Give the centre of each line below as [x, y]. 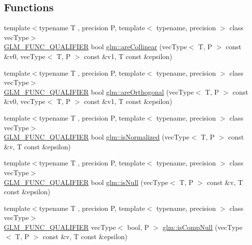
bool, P [138, 227]
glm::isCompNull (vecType [203, 227]
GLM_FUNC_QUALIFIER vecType [60, 227]
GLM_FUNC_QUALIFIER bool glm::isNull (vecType [86, 182]
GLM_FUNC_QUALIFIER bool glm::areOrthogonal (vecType [99, 92]
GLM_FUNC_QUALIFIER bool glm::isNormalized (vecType [97, 137]
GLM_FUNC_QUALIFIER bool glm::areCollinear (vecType [95, 47]
